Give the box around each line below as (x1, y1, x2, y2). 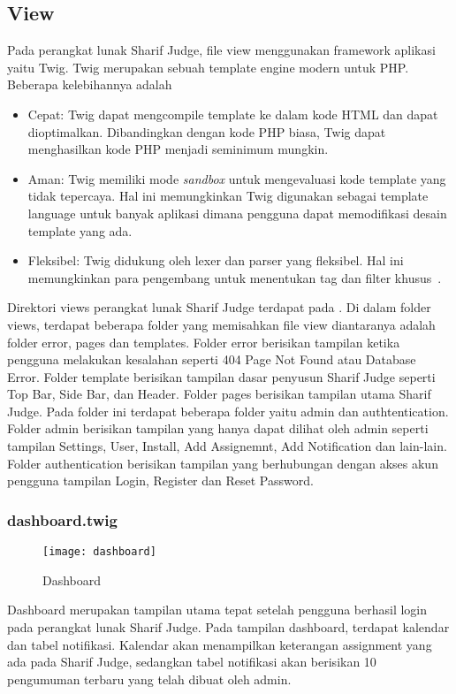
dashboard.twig (7, 508, 118, 530)
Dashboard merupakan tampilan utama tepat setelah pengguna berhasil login (7, 600, 428, 619)
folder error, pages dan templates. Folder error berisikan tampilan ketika (7, 332, 400, 351)
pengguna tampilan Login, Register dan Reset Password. (7, 471, 314, 490)
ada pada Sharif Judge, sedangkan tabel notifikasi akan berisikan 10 (7, 652, 376, 671)
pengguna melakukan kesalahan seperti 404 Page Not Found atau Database (7, 350, 416, 369)
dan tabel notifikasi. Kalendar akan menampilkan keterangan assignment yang (7, 635, 432, 653)
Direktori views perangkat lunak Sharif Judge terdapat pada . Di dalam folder (7, 298, 431, 316)
